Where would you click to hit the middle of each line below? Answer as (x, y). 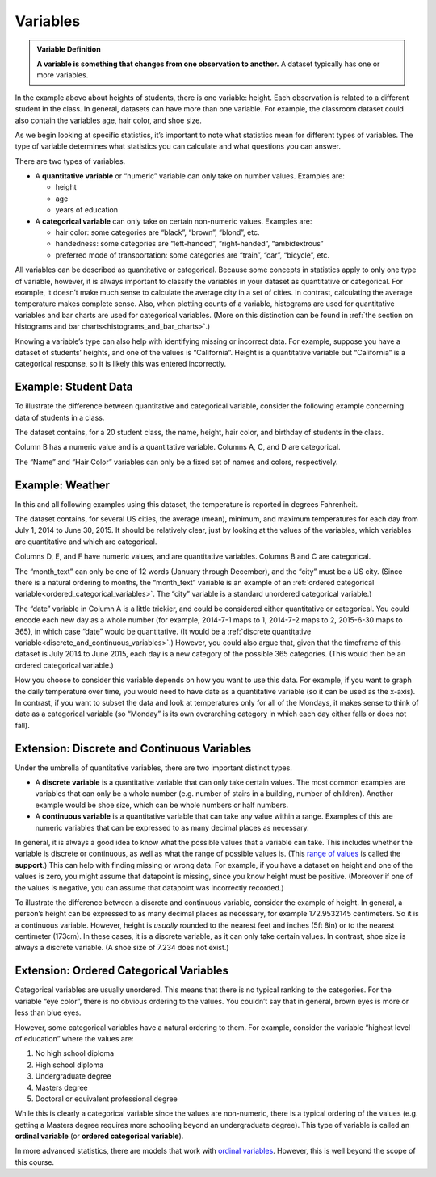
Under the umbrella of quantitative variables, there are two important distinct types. (153, 768)
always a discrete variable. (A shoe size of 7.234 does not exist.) (122, 948)
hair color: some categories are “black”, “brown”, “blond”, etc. (157, 232)
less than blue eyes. (48, 1012)
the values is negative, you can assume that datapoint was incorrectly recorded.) (149, 887)
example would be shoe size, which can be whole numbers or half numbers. (162, 805)
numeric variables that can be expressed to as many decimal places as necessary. (172, 827)
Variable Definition (69, 49)
